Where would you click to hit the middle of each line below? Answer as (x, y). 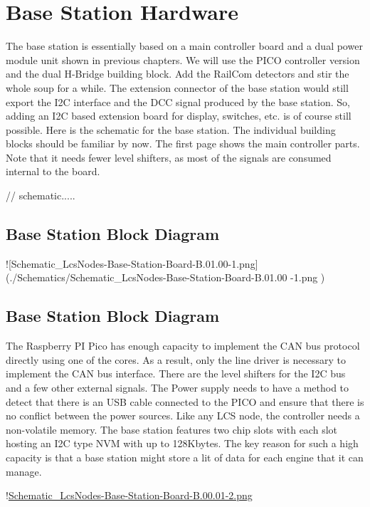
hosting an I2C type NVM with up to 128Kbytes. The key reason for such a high (182, 443)
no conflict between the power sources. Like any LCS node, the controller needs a (183, 415)
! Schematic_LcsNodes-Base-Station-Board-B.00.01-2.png (129, 495)
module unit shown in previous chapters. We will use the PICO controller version (183, 59)
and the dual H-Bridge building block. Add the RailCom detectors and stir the (178, 74)
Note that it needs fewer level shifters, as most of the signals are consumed (169, 157)
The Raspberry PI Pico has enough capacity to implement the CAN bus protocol (183, 346)
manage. (24, 471)
